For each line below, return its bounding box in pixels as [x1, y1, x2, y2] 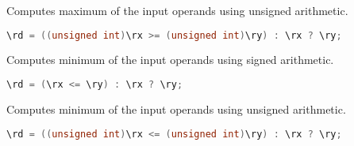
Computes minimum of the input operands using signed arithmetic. [6, 51, 334, 68]
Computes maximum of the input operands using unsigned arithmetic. [6, 2, 348, 18]
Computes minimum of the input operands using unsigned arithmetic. [6, 100, 346, 117]
